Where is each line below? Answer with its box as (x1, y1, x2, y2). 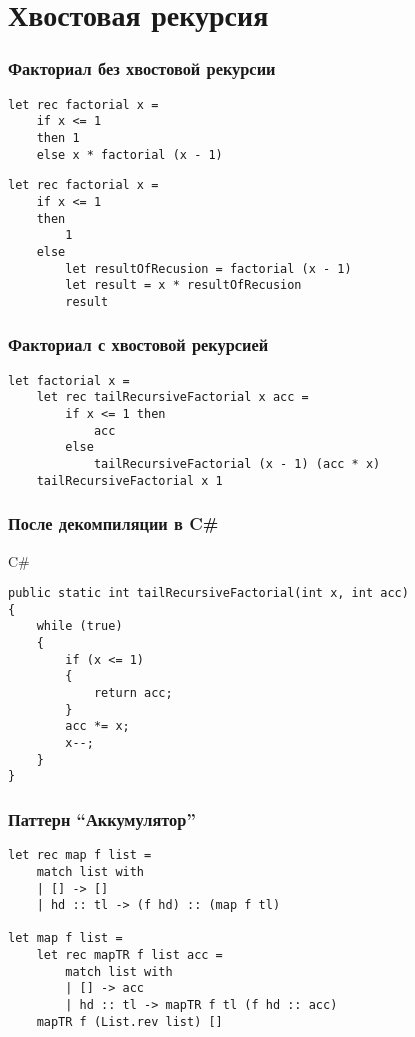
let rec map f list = (8, 848, 152, 863)
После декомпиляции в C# (8, 511, 219, 536)
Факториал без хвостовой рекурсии (8, 56, 276, 81)
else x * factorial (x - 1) (36, 147, 223, 162)
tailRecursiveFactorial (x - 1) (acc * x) (93, 456, 381, 471)
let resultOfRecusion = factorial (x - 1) (65, 261, 352, 276)
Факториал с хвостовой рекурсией (8, 332, 269, 357)
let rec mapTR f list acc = (36, 948, 223, 963)
